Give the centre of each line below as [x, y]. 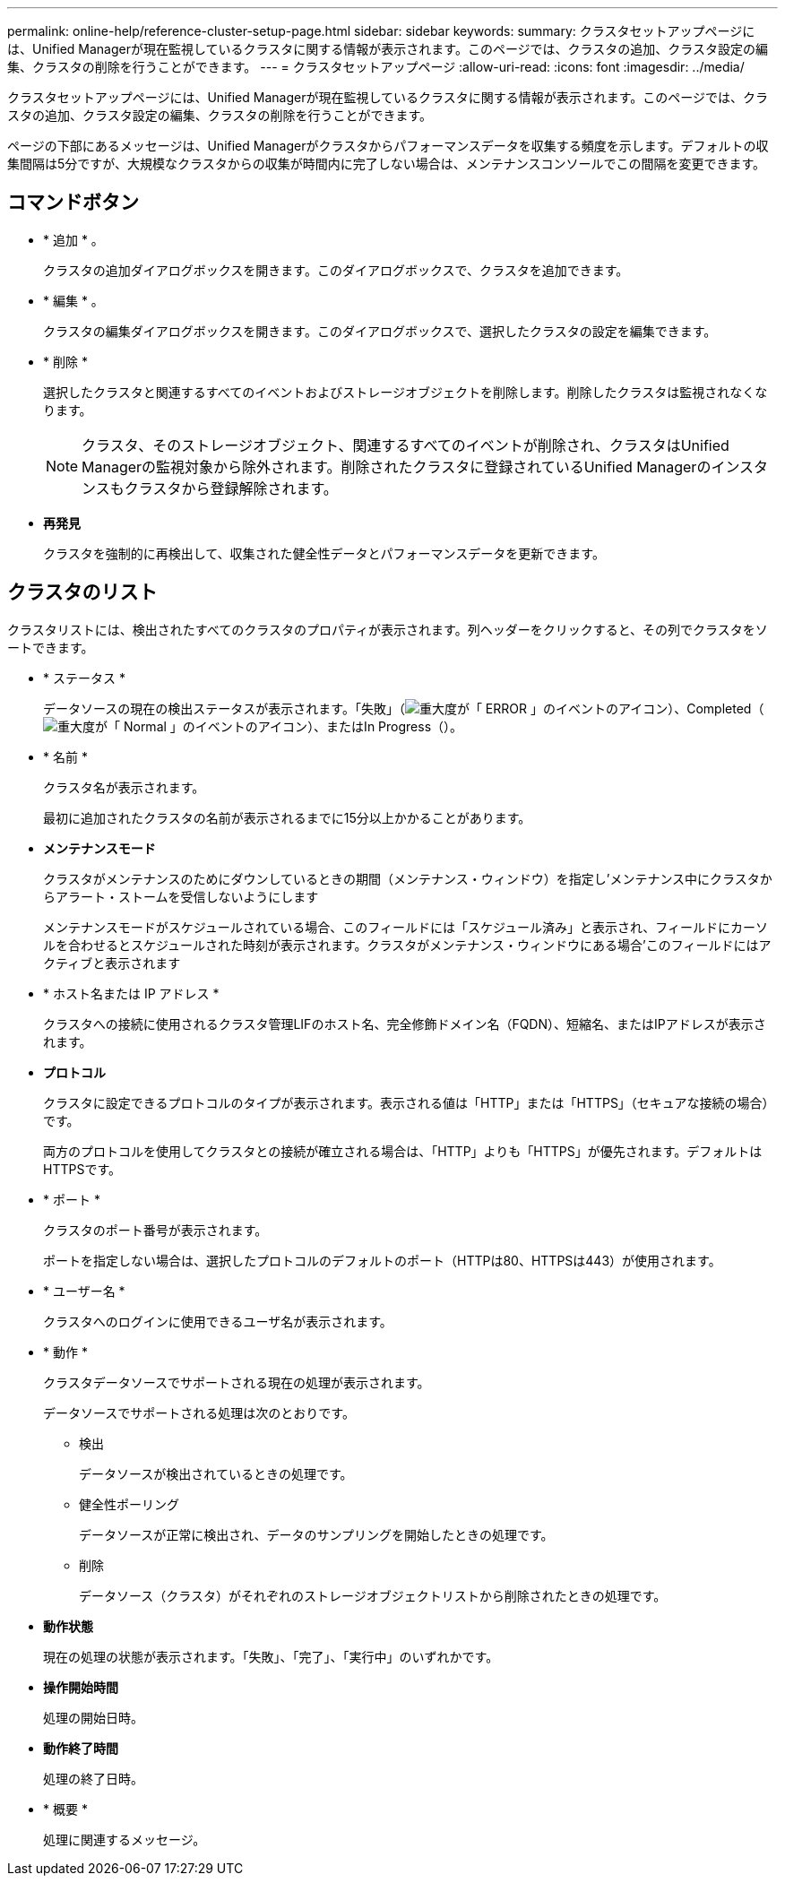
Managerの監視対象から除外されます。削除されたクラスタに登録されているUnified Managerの [397, 466]
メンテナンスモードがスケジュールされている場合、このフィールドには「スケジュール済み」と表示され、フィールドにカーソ [405, 927]
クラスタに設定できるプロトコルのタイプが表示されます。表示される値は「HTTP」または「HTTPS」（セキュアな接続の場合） [409, 1102]
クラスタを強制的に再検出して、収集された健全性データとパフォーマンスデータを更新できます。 [324, 553]
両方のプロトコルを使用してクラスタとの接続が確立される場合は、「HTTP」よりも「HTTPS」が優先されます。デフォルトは [403, 1151]
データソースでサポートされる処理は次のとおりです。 [199, 1412]
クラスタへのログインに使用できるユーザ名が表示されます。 [218, 1321]
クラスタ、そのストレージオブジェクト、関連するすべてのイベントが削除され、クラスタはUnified [405, 445]
